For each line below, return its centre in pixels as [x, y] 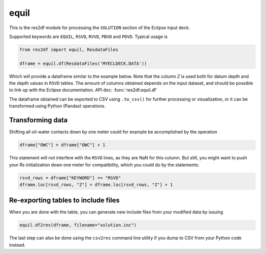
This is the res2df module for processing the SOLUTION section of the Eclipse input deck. [100, 28]
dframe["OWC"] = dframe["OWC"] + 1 [62, 145]
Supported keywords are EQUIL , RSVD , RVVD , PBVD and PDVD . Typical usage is [88, 36]
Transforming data [38, 120]
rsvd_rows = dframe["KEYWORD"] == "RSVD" [70, 178]
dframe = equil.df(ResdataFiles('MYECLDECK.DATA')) [83, 63]
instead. [17, 245]
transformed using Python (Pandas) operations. [57, 106]
